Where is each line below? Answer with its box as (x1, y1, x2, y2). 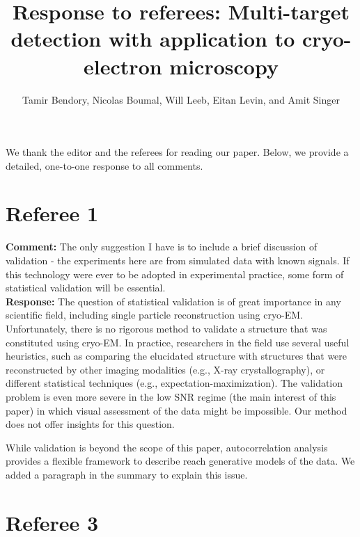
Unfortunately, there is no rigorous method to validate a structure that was (6, 321, 327, 335)
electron (84, 51, 162, 80)
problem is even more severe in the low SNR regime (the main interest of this (6, 389, 336, 403)
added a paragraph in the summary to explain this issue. (6, 467, 248, 481)
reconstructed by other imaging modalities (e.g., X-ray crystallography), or (6, 362, 325, 376)
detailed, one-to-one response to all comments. (6, 158, 203, 173)
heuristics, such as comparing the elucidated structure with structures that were (6, 348, 347, 363)
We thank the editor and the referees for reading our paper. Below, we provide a (6, 145, 349, 159)
